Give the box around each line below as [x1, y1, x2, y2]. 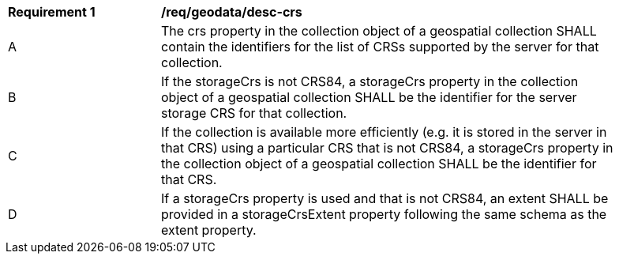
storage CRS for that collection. [161, 105, 347, 121]
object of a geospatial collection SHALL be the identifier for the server [161, 89, 577, 105]
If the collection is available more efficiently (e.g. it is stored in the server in [161, 124, 607, 140]
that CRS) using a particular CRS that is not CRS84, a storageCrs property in [161, 140, 613, 156]
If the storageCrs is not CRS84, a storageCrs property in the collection [161, 73, 579, 89]
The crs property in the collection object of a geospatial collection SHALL [161, 23, 597, 39]
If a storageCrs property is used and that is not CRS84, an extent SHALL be [161, 190, 609, 206]
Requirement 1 [8, 4, 96, 20]
